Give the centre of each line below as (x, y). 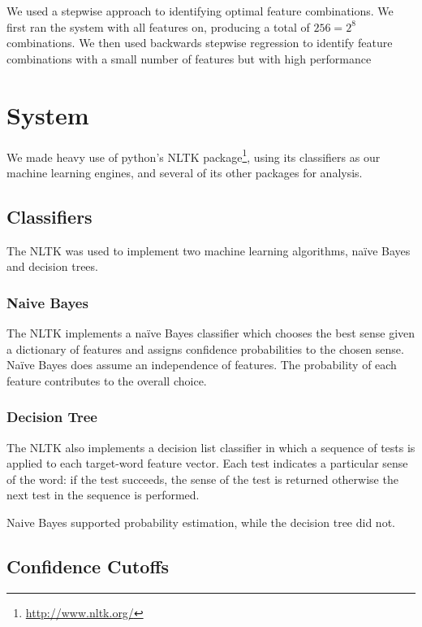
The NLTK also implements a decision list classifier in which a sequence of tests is (211, 447)
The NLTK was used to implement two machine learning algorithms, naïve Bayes (209, 250)
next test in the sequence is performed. (103, 495)
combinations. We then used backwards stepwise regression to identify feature (200, 43)
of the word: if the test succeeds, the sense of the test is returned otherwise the (202, 479)
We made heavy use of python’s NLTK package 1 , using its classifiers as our (194, 155)
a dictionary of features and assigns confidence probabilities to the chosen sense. (205, 348)
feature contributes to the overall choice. (107, 380)
